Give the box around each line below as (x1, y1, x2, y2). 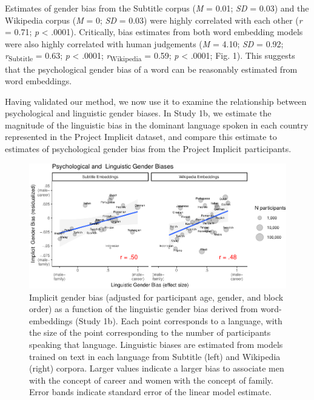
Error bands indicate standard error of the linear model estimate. (29, 385, 272, 398)
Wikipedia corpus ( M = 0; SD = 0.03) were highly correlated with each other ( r (5, 13, 302, 26)
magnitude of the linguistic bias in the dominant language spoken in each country (5, 118, 309, 131)
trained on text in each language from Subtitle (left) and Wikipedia (29, 350, 281, 362)
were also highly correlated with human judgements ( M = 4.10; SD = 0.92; (5, 37, 284, 50)
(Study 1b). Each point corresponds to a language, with (75, 314, 282, 327)
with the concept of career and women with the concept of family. (29, 373, 273, 386)
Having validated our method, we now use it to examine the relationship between (5, 95, 307, 107)
